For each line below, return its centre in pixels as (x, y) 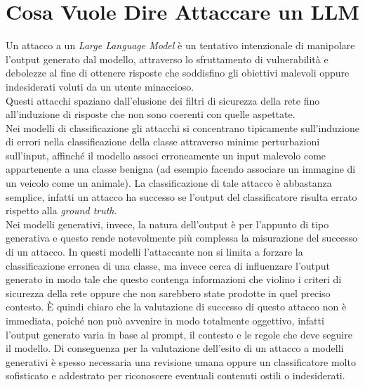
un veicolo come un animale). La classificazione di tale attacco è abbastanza (169, 183)
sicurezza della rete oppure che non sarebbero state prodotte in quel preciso (168, 293)
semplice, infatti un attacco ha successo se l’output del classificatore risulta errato (181, 196)
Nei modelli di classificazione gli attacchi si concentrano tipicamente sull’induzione (182, 127)
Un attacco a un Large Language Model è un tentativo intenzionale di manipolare (180, 45)
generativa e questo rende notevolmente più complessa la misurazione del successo (182, 238)
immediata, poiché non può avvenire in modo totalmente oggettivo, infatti (165, 320)
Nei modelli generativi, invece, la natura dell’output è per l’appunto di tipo (167, 224)
